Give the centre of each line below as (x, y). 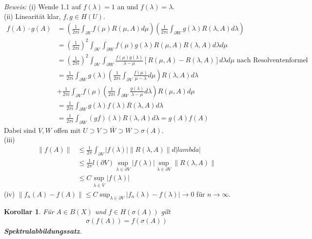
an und (128, 6)
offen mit (67, 130)
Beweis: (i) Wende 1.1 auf (42, 6)
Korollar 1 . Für (29, 211)
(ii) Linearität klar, (32, 16)
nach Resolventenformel (272, 61)
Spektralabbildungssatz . (43, 231)
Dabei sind (20, 130)
